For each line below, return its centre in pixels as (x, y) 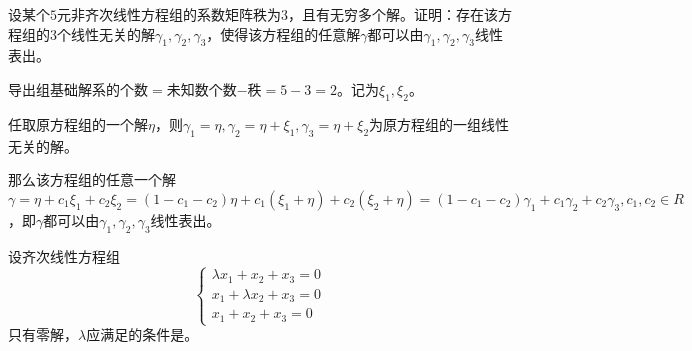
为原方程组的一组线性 (439, 123)
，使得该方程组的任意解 (283, 33)
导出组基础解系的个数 (78, 88)
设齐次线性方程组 (64, 255)
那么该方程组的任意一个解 (92, 179)
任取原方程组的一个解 (78, 123)
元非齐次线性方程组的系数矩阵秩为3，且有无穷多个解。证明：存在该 (277, 14)
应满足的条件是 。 (142, 334)
